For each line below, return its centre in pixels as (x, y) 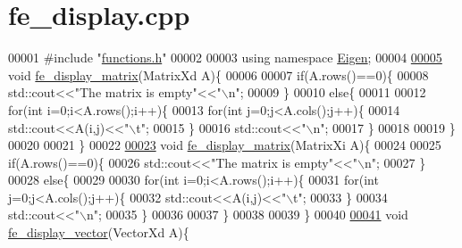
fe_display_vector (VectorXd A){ (99, 232)
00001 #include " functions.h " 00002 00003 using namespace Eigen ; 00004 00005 (225, 58)
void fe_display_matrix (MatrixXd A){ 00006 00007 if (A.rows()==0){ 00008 (218, 74)
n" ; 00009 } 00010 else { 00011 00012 (327, 92)
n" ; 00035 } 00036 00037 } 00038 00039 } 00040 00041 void (247, 215)
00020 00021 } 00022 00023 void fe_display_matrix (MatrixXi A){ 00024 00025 (225, 145)
